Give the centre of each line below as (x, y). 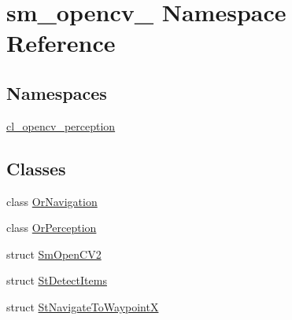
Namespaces (57, 92)
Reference (61, 43)
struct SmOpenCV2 (54, 254)
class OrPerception (52, 228)
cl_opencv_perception (61, 125)
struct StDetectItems (57, 280)
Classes (36, 168)
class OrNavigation (52, 201)
